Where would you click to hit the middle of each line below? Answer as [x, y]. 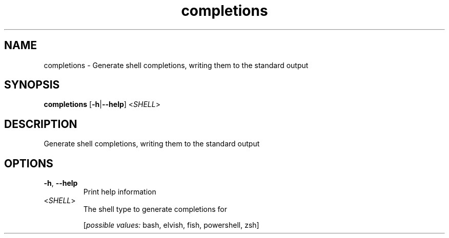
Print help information [120, 192]
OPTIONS [29, 163]
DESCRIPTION [41, 124]
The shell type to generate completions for [155, 209]
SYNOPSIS [32, 85]
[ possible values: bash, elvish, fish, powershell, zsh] [171, 225]
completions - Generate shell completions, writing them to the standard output [176, 65]
